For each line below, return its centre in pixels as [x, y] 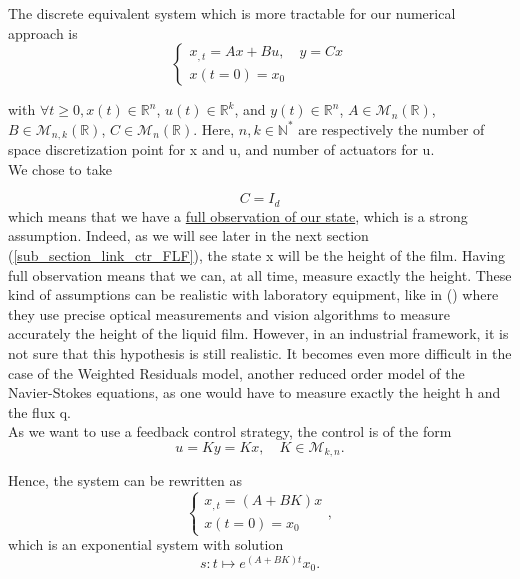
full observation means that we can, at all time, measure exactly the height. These [260, 274]
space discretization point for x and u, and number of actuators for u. [221, 149]
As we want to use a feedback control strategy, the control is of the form [230, 431]
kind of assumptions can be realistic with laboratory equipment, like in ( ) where [253, 294]
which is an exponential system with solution [146, 544]
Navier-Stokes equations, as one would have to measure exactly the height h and [254, 392]
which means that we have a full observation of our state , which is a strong [238, 215]
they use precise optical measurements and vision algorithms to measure [229, 313]
